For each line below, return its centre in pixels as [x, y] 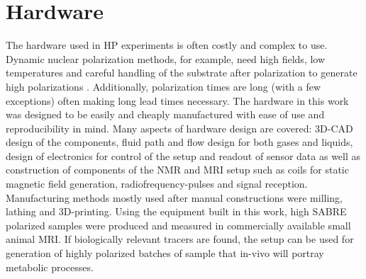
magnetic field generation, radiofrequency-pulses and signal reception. [157, 184]
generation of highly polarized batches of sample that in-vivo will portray [165, 253]
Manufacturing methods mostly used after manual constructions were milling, [174, 197]
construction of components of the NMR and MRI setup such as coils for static [177, 170]
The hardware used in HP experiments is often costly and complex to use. [167, 45]
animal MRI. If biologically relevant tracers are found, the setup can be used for [180, 239]
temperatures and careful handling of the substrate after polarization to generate [182, 73]
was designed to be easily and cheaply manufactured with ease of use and [165, 114]
